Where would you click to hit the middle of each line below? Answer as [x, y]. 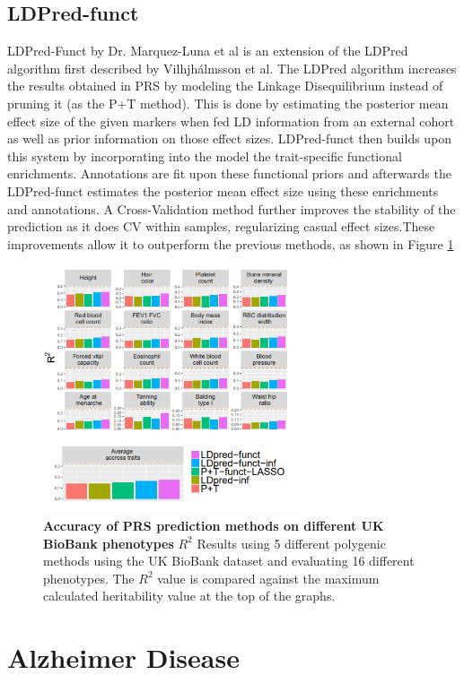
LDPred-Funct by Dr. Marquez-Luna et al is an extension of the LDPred [208, 51]
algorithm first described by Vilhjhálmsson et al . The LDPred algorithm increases [232, 68]
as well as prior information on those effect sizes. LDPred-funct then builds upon [230, 138]
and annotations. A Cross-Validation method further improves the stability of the [232, 208]
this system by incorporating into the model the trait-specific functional [205, 156]
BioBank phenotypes [109, 543]
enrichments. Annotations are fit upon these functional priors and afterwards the [229, 173]
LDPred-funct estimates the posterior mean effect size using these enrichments [223, 190]
